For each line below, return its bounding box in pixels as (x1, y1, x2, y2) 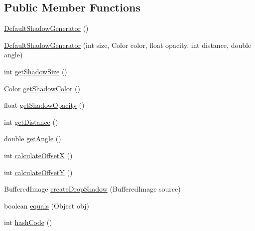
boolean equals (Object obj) (4, 200, 89, 211)
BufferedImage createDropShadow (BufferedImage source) (4, 184, 181, 194)
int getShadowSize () (4, 66, 67, 76)
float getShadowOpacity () (4, 100, 85, 110)
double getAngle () (4, 133, 61, 144)
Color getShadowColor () (4, 83, 80, 93)
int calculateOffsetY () (4, 167, 73, 177)
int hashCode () (4, 217, 52, 228)
